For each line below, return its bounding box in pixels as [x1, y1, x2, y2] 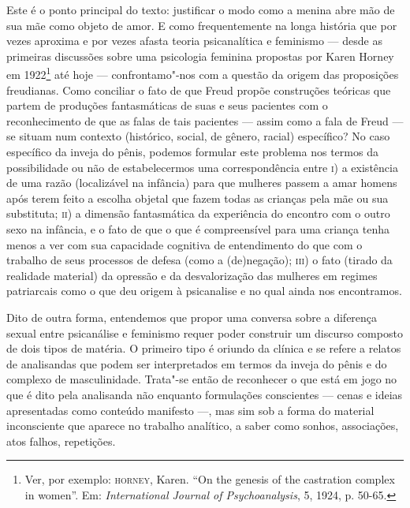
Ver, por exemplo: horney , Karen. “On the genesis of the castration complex [24, 471, 395, 487]
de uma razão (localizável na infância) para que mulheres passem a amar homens [6, 174, 397, 191]
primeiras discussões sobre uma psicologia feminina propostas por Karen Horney [6, 47, 394, 64]
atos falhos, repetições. [6, 432, 116, 449]
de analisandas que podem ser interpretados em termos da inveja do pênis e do [6, 355, 387, 372]
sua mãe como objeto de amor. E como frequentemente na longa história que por [6, 17, 397, 33]
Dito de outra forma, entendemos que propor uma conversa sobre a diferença [6, 308, 378, 325]
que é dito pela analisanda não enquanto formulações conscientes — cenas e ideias [6, 386, 403, 402]
